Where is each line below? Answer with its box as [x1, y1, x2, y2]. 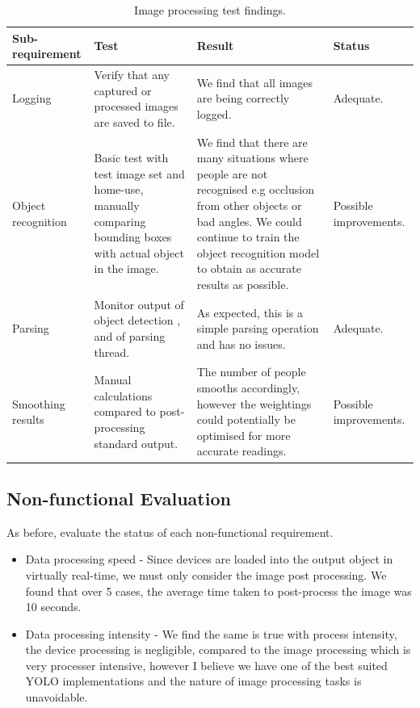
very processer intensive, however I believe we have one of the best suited [25, 656, 388, 673]
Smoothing [12, 395, 65, 412]
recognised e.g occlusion [196, 181, 314, 198]
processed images [94, 98, 178, 115]
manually [94, 197, 140, 214]
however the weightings [196, 395, 312, 412]
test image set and [94, 165, 185, 182]
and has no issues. [196, 335, 286, 352]
